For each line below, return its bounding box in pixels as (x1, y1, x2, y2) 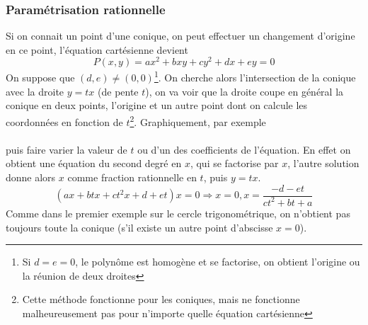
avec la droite (6, 84, 64, 98)
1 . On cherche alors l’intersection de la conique (154, 68, 356, 85)
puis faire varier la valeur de (6, 142, 127, 156)
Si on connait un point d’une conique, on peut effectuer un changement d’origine (6, 28, 355, 43)
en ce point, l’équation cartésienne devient (6, 42, 188, 57)
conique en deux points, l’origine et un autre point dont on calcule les (6, 98, 308, 113)
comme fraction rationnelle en (67, 169, 197, 184)
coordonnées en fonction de (6, 114, 123, 129)
